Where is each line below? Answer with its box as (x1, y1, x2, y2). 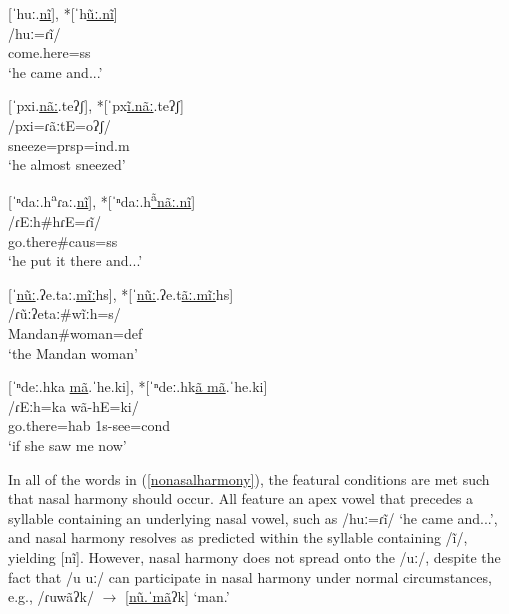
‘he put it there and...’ (8, 250, 143, 271)
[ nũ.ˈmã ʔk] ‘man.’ (124, 586, 230, 607)
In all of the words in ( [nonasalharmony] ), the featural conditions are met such (8, 468, 490, 489)
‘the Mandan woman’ (8, 342, 138, 363)
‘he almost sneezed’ (8, 154, 126, 175)
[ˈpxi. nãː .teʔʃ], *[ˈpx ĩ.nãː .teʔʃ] (8, 95, 184, 116)
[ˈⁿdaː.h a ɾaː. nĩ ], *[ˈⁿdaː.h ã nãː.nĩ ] (8, 188, 196, 212)
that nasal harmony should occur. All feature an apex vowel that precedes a (8, 488, 474, 509)
